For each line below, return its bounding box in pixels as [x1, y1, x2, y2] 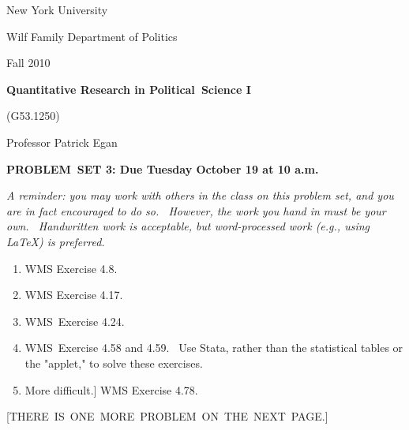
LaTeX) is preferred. [6, 233, 105, 249]
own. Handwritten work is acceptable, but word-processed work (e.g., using [6, 218, 370, 234]
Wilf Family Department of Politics [6, 28, 178, 44]
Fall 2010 [6, 54, 51, 71]
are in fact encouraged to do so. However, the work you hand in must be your [6, 202, 386, 219]
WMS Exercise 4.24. [24, 312, 125, 329]
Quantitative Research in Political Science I [6, 80, 251, 97]
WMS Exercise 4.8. [24, 260, 118, 276]
